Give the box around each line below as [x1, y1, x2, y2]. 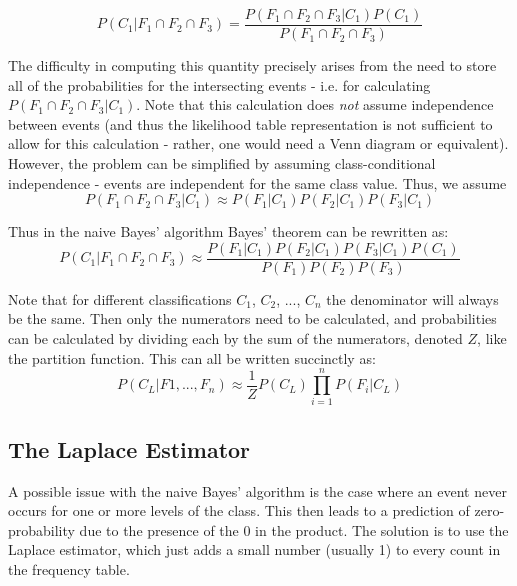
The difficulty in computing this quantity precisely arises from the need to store [8, 55, 497, 76]
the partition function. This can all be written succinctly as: [8, 347, 376, 368]
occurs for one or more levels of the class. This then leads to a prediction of [8, 500, 470, 521]
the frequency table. [8, 558, 130, 579]
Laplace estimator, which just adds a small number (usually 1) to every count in [8, 539, 501, 560]
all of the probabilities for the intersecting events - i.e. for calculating [8, 74, 431, 95]
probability [8, 519, 75, 540]
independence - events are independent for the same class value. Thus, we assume [8, 172, 507, 193]
